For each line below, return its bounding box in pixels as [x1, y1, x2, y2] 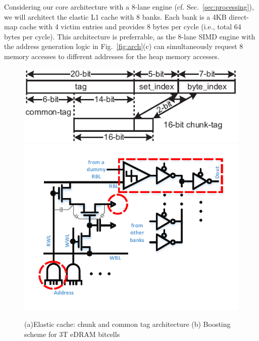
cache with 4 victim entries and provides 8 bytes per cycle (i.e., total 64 [20, 21, 241, 32]
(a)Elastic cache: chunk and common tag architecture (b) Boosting [24, 319, 231, 329]
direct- [229, 11, 249, 22]
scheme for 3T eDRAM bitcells [24, 329, 120, 339]
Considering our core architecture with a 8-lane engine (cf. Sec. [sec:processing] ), [4, 2, 254, 12]
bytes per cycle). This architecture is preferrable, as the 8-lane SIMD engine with [4, 31, 255, 41]
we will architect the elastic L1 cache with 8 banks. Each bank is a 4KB [4, 11, 227, 22]
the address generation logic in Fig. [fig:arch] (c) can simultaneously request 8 [4, 41, 243, 52]
